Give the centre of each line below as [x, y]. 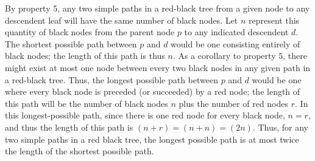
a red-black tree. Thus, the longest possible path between [111, 79]
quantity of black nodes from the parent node [90, 32]
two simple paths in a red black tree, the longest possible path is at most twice [152, 139]
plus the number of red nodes [234, 103]
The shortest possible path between [71, 43]
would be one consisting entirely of [235, 43]
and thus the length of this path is [69, 127]
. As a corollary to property [224, 56]
